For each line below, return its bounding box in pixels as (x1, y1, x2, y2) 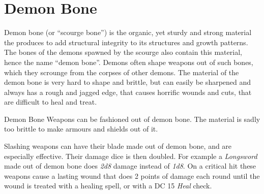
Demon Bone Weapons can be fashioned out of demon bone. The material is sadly (4, 113, 260, 124)
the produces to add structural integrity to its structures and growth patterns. (4, 37, 248, 47)
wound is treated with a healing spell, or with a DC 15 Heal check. (4, 180, 212, 191)
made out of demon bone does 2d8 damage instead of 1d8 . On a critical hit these (4, 160, 256, 171)
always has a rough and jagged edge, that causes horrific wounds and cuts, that (4, 86, 252, 97)
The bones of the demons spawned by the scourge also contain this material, (4, 47, 242, 57)
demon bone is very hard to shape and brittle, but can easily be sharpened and (4, 77, 251, 87)
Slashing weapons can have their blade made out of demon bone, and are (4, 141, 232, 151)
